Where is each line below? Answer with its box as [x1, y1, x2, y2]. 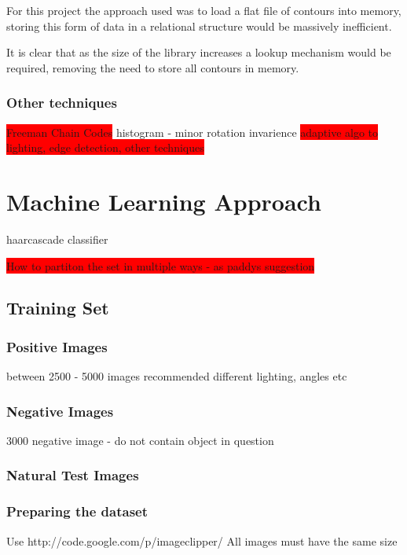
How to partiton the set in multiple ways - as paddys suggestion [6, 257, 315, 274]
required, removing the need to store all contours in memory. [6, 59, 299, 75]
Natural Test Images [6, 465, 139, 485]
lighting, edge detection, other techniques [6, 139, 204, 156]
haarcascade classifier [6, 230, 108, 247]
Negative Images [6, 401, 114, 421]
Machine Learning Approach [6, 185, 321, 217]
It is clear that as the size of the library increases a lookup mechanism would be [6, 44, 391, 61]
